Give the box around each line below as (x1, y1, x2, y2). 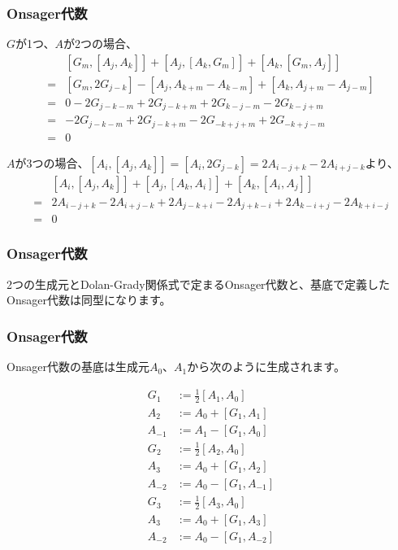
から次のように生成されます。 (187, 358, 345, 375)
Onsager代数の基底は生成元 (6, 358, 149, 375)
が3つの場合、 (15, 154, 89, 171)
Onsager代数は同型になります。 (6, 291, 171, 308)
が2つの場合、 (63, 35, 137, 52)
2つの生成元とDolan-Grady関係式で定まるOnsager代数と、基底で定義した (6, 275, 391, 292)
